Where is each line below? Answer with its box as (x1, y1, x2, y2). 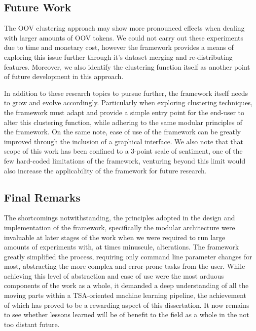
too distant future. (4, 319, 60, 329)
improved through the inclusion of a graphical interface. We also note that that (4, 136, 243, 146)
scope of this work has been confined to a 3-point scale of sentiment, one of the (4, 146, 243, 156)
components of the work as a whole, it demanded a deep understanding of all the (4, 280, 249, 290)
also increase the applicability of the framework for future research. (4, 165, 207, 175)
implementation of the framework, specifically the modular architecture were (4, 222, 235, 232)
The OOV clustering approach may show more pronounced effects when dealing (4, 23, 245, 33)
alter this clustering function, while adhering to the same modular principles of (4, 117, 243, 127)
